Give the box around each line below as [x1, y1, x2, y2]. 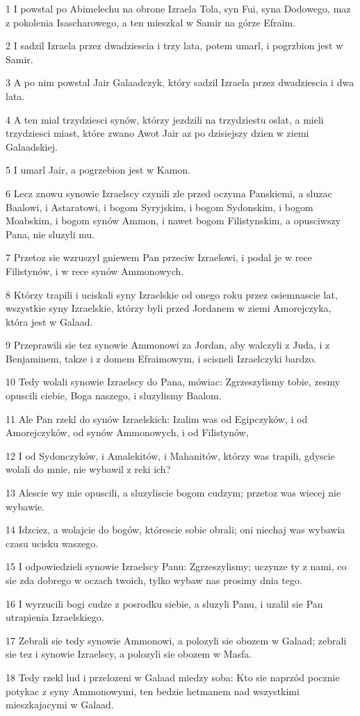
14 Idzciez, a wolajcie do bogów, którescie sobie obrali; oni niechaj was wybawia [6, 522, 345, 537]
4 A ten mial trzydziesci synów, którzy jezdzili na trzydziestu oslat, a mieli [6, 112, 324, 126]
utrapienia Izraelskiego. [6, 610, 104, 624]
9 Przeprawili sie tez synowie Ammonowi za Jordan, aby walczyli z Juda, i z [6, 338, 330, 352]
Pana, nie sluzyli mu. [6, 226, 95, 241]
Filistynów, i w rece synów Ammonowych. [6, 263, 184, 278]
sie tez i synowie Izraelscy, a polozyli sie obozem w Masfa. [6, 647, 252, 661]
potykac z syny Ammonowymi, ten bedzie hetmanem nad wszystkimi [6, 683, 300, 698]
